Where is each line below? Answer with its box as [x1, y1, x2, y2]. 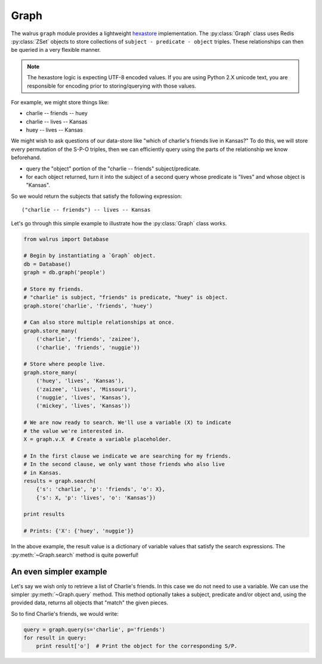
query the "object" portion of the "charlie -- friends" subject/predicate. [26, 165, 200, 172]
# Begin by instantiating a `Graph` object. [23, 252, 156, 259]
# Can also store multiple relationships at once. [23, 319, 175, 326]
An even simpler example [11, 567, 107, 577]
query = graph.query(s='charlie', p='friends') [23, 626, 165, 633]
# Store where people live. [23, 361, 106, 368]
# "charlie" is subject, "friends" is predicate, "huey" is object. [23, 294, 228, 301]
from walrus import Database [23, 235, 109, 243]
